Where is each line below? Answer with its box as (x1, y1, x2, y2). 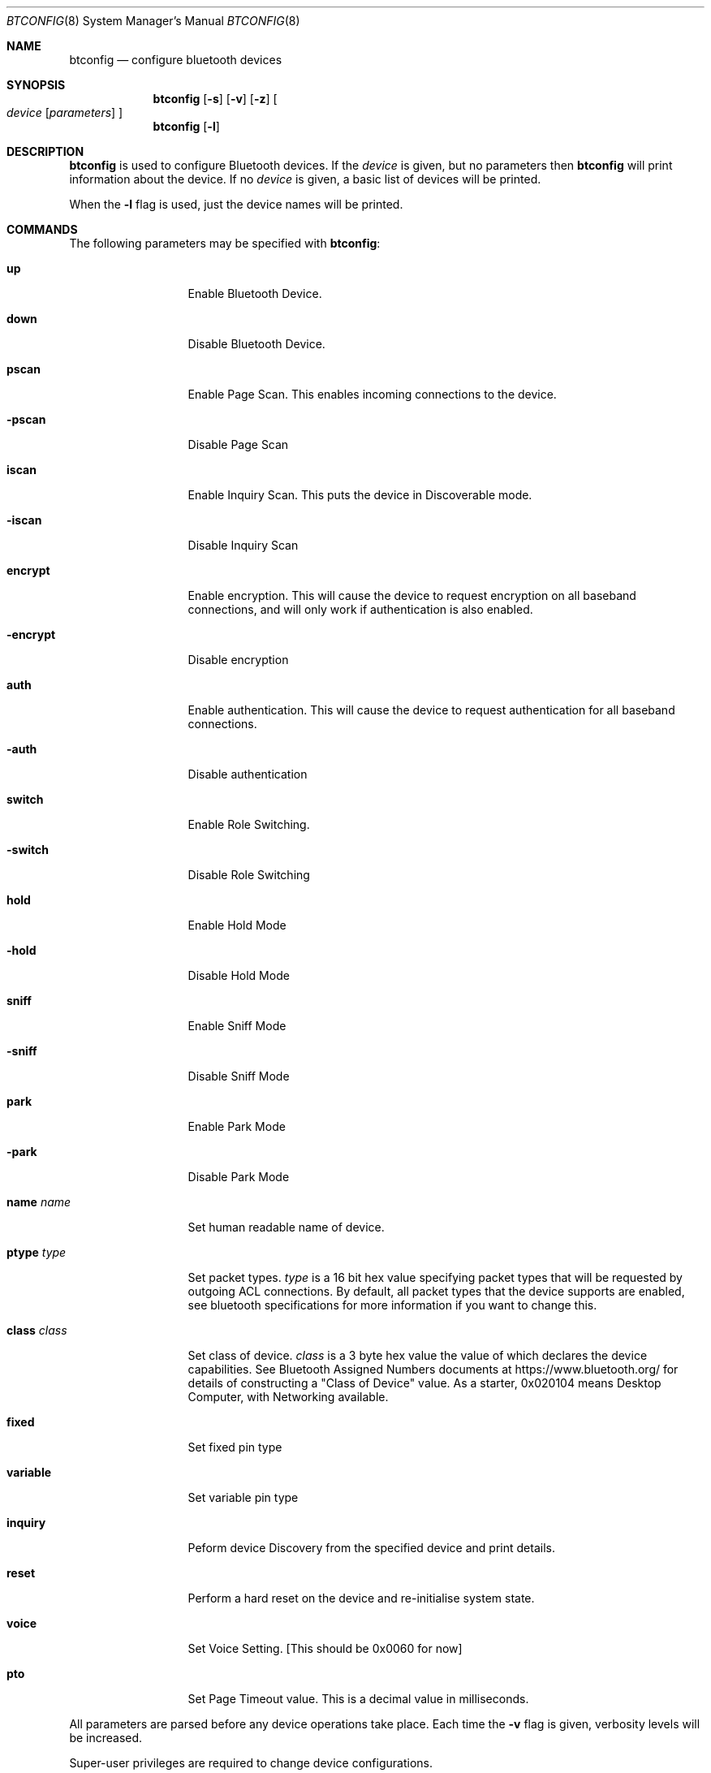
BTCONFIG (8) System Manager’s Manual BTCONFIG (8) (6, 14, 300, 28)
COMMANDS (6, 222, 78, 236)
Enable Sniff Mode (187, 1019, 287, 1033)
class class (6, 1323, 67, 1337)
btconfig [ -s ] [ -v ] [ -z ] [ (153, 92, 278, 106)
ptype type (6, 1245, 67, 1259)
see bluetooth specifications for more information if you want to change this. (187, 1298, 597, 1312)
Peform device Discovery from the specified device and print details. (187, 1541, 555, 1555)
